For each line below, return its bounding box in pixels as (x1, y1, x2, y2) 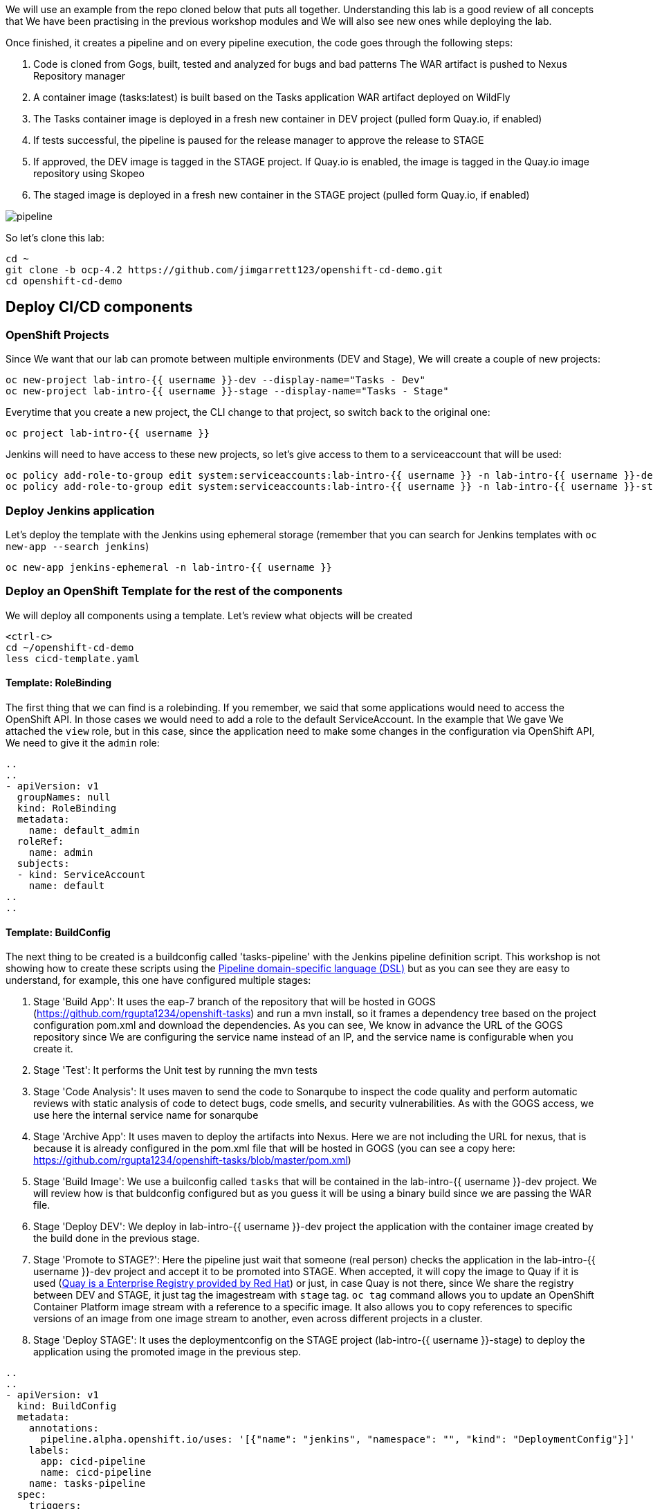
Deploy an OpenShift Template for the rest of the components (6, 584, 343, 598)
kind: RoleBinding (17, 802, 117, 814)
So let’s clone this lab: (6, 232, 104, 244)
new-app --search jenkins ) (6, 540, 149, 552)
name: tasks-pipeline (28, 1478, 146, 1490)
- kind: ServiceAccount (17, 868, 146, 880)
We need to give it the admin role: (6, 736, 160, 749)
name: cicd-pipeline (40, 1467, 151, 1479)
